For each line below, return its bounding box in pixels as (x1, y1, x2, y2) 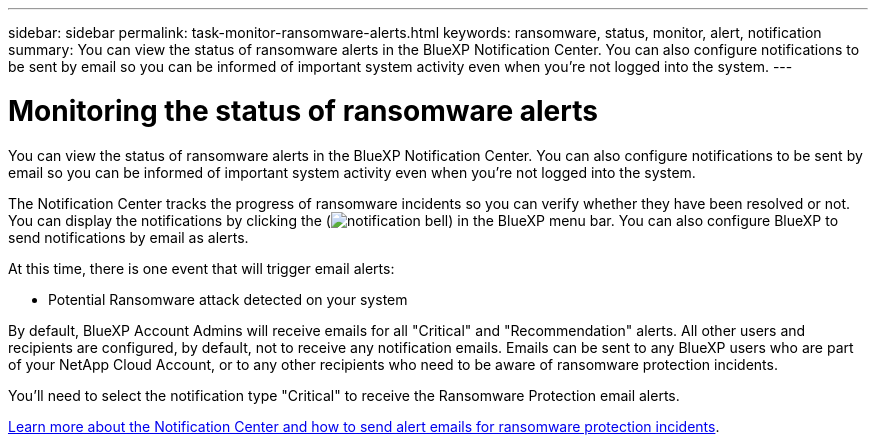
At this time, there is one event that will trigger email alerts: (8, 259, 395, 277)
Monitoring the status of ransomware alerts (8, 93, 598, 128)
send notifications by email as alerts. (8, 228, 249, 246)
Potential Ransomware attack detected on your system (48, 290, 408, 308)
